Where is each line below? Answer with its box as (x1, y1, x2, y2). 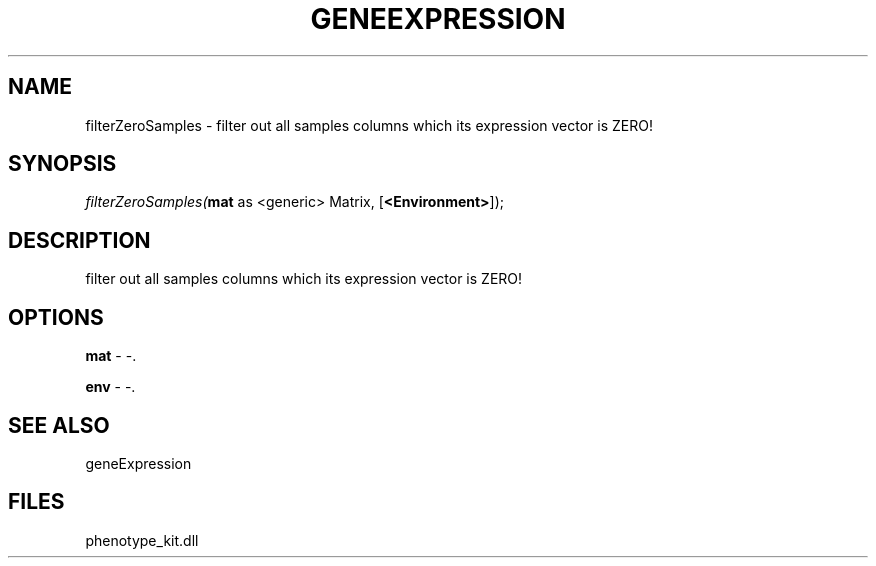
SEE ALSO (8, 412, 110, 438)
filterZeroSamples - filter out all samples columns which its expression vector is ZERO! (85, 116, 653, 134)
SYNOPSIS (8, 151, 117, 177)
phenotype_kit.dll (85, 531, 199, 549)
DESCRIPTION (8, 227, 151, 253)
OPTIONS (8, 304, 104, 330)
